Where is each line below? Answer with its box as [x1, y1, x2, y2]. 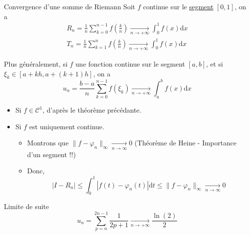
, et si [206, 59, 223, 69]
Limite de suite [4, 201, 49, 211]
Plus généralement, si [4, 59, 68, 69]
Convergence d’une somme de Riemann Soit [4, 1, 136, 11]
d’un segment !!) [27, 149, 76, 159]
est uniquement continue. [29, 121, 104, 131]
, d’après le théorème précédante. [42, 105, 141, 115]
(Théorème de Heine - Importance [135, 138, 237, 148]
